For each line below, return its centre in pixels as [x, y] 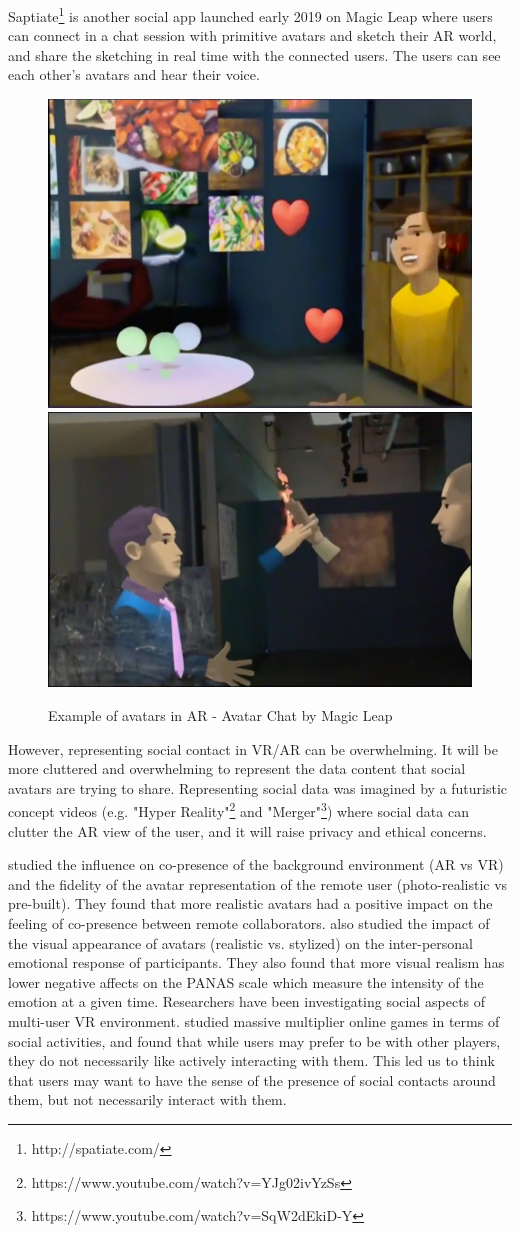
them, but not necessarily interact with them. [147, 1099]
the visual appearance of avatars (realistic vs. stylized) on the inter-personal [240, 942]
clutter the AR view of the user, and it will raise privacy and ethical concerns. [247, 830]
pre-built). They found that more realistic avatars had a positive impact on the [250, 903]
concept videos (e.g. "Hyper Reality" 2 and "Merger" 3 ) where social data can [238, 810]
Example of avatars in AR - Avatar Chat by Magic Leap [220, 715]
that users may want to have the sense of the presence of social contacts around [252, 1079]
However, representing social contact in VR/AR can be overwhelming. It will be [253, 748]
